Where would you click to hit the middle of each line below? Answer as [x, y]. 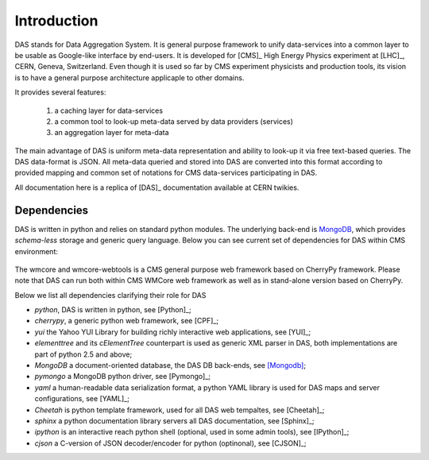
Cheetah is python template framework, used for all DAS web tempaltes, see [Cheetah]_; [180, 410]
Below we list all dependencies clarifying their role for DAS [110, 295]
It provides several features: [60, 92]
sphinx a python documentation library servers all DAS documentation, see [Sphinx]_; [174, 421]
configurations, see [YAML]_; [82, 399]
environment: [37, 251]
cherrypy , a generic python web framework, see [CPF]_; [126, 321]
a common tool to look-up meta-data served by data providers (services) [174, 121]
